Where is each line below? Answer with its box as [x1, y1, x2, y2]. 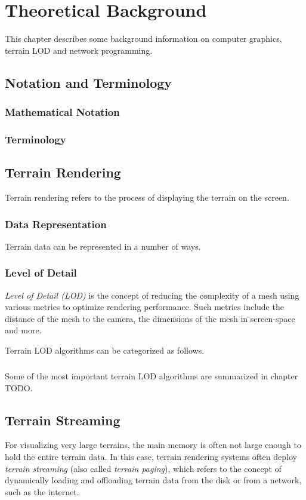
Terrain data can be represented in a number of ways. [5, 240, 201, 252]
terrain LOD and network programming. [5, 44, 153, 56]
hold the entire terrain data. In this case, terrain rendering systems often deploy [5, 450, 297, 462]
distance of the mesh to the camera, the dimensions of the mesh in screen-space [5, 312, 295, 324]
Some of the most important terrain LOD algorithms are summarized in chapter [5, 369, 298, 382]
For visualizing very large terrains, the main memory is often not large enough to [5, 438, 301, 451]
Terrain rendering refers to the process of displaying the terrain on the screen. [5, 191, 289, 203]
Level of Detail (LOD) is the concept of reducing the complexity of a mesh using [5, 289, 299, 301]
